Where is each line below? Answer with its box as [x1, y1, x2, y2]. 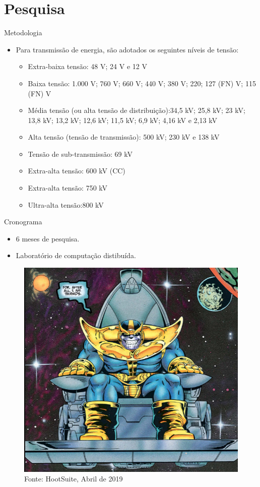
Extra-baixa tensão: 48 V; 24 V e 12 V [28, 61, 147, 72]
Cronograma [4, 216, 42, 227]
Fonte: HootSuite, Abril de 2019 [24, 473, 123, 484]
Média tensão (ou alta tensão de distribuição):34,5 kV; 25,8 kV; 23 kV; [28, 105, 245, 115]
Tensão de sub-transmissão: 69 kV [28, 148, 133, 159]
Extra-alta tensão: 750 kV [28, 182, 108, 193]
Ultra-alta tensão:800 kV [28, 199, 104, 210]
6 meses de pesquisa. [16, 233, 80, 243]
